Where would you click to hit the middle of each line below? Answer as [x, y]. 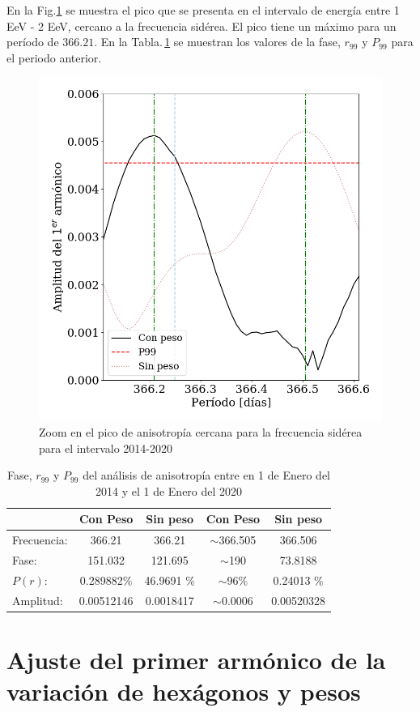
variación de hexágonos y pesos [184, 691]
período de [33, 42]
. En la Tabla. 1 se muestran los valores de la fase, [217, 42]
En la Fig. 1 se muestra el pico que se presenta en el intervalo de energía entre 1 [203, 10]
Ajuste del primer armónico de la [196, 659]
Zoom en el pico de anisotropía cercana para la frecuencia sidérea [201, 431]
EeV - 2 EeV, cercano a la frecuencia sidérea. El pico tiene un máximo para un [202, 26]
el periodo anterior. [54, 57]
